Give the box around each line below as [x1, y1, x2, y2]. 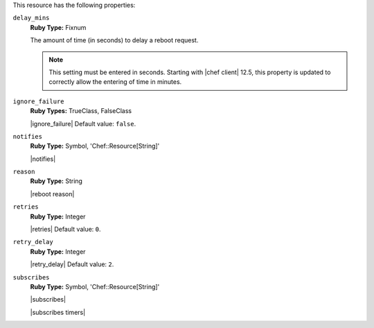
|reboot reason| [30, 189, 75, 198]
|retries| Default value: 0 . [30, 225, 101, 234]
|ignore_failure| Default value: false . [30, 119, 136, 128]
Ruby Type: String [30, 177, 83, 185]
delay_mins [12, 14, 50, 22]
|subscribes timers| [30, 308, 86, 316]
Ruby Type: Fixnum [30, 23, 87, 31]
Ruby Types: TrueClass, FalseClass [30, 107, 132, 115]
